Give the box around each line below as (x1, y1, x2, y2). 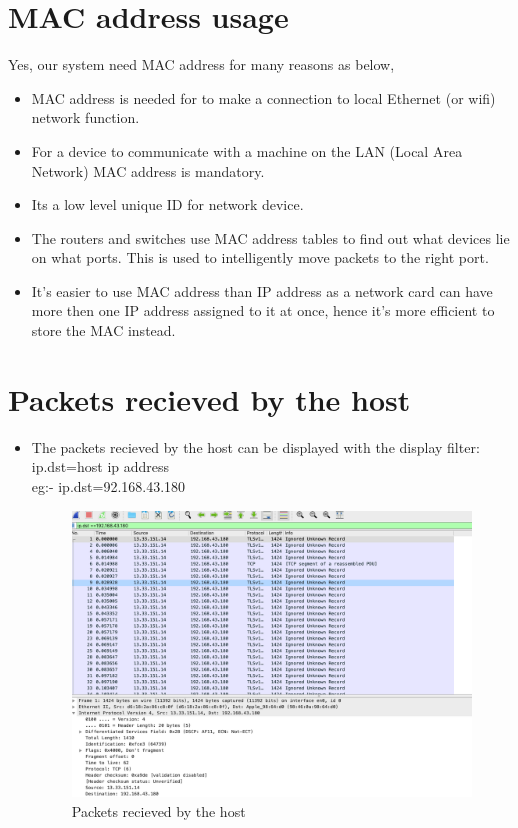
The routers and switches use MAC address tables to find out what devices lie (31, 227, 510, 248)
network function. (31, 107, 140, 128)
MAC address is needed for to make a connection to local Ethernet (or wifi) (31, 87, 496, 108)
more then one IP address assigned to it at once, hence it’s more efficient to (31, 300, 495, 321)
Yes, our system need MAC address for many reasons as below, (8, 54, 395, 75)
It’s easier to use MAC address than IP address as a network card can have (31, 280, 493, 301)
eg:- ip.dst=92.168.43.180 (31, 475, 186, 496)
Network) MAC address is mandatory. (31, 160, 265, 181)
